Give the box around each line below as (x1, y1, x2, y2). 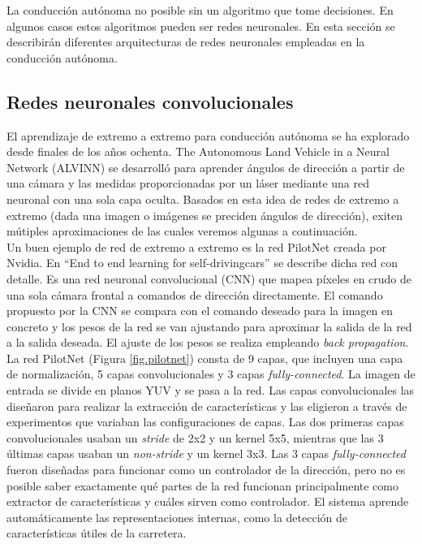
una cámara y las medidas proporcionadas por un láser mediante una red (6, 175, 370, 192)
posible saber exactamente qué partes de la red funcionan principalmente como (6, 477, 398, 494)
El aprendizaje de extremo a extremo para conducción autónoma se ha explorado (6, 127, 410, 144)
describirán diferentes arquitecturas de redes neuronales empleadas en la (6, 33, 365, 50)
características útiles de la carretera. (6, 525, 187, 542)
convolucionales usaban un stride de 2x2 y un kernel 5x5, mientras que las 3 (6, 429, 384, 446)
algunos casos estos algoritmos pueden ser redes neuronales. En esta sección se (6, 17, 395, 34)
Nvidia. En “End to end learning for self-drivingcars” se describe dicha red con (6, 254, 398, 271)
